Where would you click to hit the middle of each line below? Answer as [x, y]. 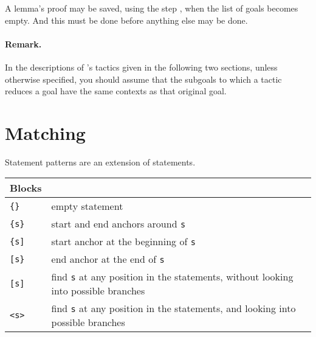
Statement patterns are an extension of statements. [100, 162]
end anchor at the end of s [108, 259]
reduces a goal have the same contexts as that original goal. [116, 91]
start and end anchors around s [118, 224]
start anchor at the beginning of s [123, 241]
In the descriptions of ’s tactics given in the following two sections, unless [141, 67]
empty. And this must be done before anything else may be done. [126, 20]
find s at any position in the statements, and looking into [173, 308]
